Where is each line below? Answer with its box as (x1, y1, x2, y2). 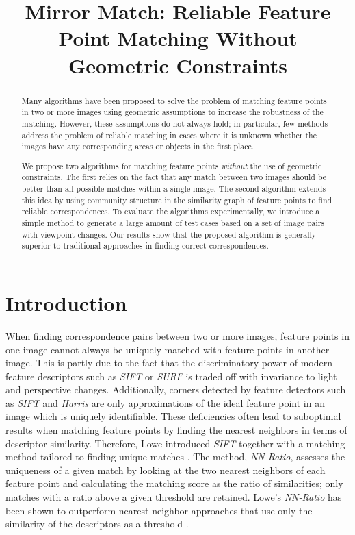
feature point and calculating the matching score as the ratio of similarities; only (5, 476, 343, 490)
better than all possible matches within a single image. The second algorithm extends (21, 183, 326, 195)
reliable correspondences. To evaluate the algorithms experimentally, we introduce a (21, 206, 320, 217)
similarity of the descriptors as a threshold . (5, 517, 189, 531)
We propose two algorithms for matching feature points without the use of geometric (21, 160, 322, 171)
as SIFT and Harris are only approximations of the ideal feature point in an (5, 395, 325, 410)
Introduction (5, 288, 127, 316)
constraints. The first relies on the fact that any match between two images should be (21, 171, 327, 183)
